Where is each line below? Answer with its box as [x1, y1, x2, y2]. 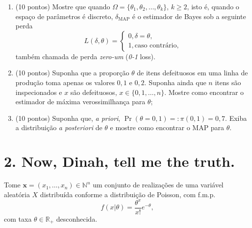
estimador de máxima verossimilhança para [15, 96, 146, 107]
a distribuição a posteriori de [15, 122, 102, 133]
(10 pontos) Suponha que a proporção [15, 68, 129, 78]
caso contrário [134, 42, 177, 49]
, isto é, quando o [187, 1, 239, 11]
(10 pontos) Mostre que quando [15, 1, 110, 11]
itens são [215, 77, 241, 87]
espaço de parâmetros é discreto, [15, 11, 113, 21]
